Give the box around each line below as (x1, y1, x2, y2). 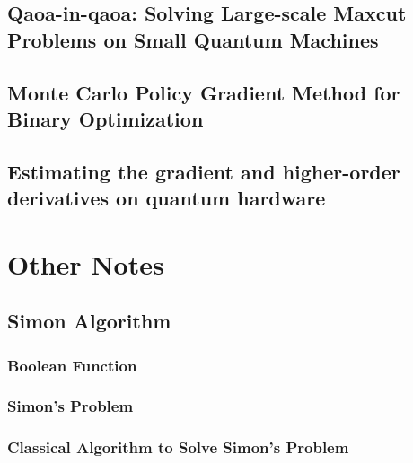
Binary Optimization (7, 104, 204, 132)
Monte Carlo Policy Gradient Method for (7, 78, 400, 106)
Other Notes (7, 245, 164, 282)
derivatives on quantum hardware (7, 184, 326, 212)
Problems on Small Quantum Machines (7, 25, 379, 53)
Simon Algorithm (7, 307, 171, 335)
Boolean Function (7, 354, 137, 376)
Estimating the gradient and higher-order (7, 157, 400, 185)
